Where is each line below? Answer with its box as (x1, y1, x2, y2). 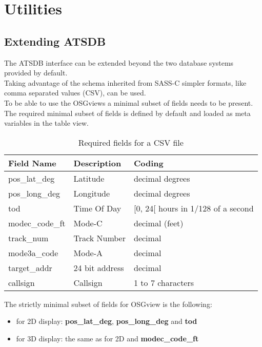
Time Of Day (73, 202, 122, 214)
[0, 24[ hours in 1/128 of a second (134, 202, 254, 214)
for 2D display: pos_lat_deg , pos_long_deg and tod (16, 316, 197, 326)
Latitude (73, 172, 105, 184)
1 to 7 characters (134, 276, 194, 288)
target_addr (8, 261, 52, 274)
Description (73, 157, 122, 169)
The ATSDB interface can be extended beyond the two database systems (4, 57, 234, 68)
